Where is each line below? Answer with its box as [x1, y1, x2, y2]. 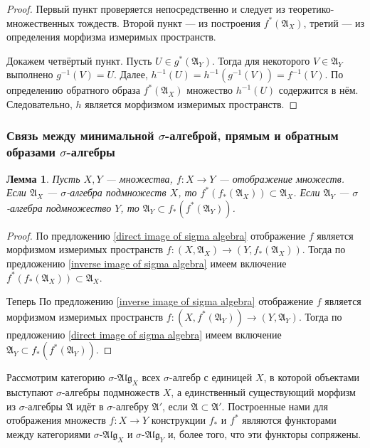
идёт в [76, 398, 104, 413]
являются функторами [242, 412, 337, 427]
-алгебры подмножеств [61, 385, 160, 400]
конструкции [151, 412, 206, 427]
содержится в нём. [278, 82, 359, 97]
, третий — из [303, 15, 365, 30]
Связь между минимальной [6, 127, 154, 144]
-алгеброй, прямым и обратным [165, 127, 339, 144]
